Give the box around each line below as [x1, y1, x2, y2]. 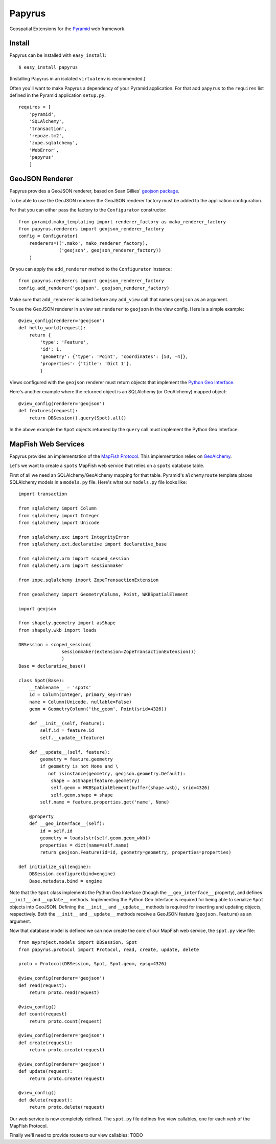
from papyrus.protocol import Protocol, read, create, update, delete [18, 946, 199, 952]
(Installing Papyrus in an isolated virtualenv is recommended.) [9, 76, 146, 82]
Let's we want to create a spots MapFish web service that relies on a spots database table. [9, 462, 204, 469]
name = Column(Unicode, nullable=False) [29, 699, 132, 705]
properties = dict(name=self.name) [40, 842, 129, 848]
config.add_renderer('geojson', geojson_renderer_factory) [18, 285, 170, 291]
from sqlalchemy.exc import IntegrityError [18, 534, 129, 540]
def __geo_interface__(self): [29, 821, 105, 827]
